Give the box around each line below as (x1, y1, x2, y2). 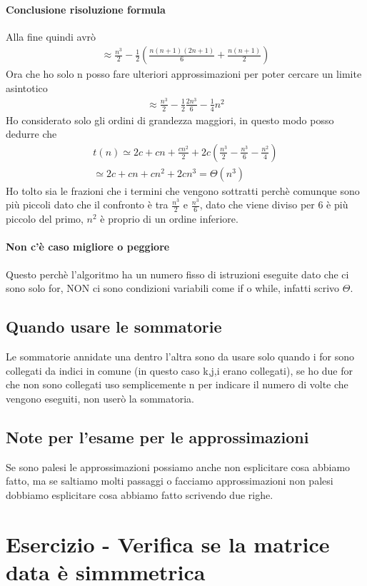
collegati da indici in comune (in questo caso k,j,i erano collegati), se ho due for (6, 363, 353, 378)
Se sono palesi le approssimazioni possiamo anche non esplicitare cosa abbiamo (6, 459, 351, 474)
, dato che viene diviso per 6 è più (199, 197, 348, 212)
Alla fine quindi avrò (6, 29, 96, 44)
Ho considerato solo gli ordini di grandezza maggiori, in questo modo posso (6, 112, 334, 127)
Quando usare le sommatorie (6, 315, 222, 338)
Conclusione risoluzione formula (6, 1, 166, 16)
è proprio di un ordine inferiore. (100, 211, 238, 226)
